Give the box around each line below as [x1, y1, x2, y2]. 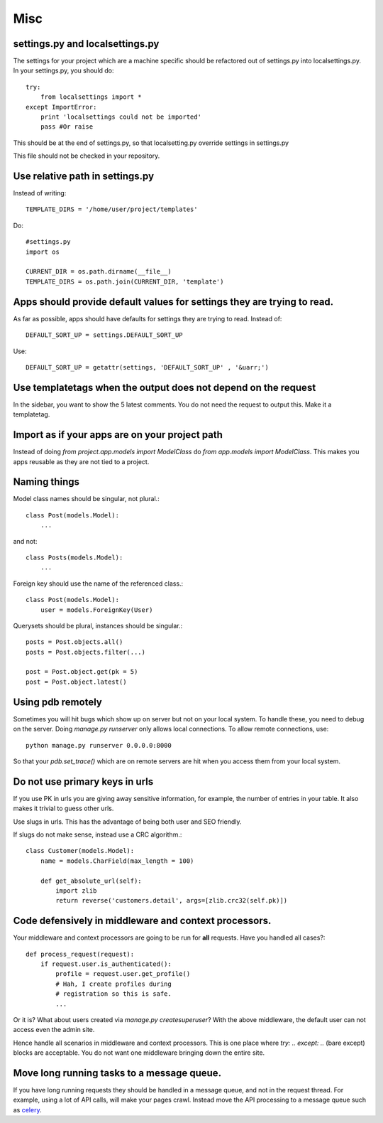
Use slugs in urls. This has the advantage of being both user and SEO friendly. [13, 817, 242, 826]
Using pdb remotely [13, 696, 102, 708]
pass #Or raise [40, 123, 94, 131]
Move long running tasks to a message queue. [13, 1067, 222, 1079]
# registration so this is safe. [55, 990, 172, 998]
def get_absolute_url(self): [40, 876, 142, 885]
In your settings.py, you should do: [13, 66, 114, 75]
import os [26, 247, 60, 256]
